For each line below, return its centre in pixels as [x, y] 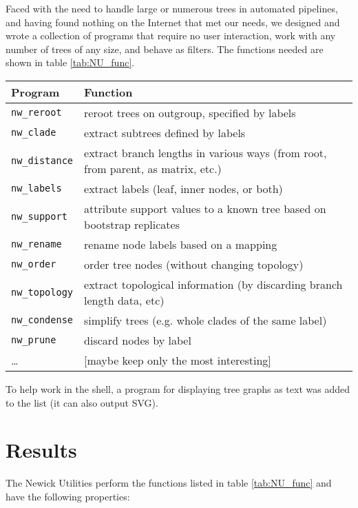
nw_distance [42, 160]
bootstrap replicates [132, 224]
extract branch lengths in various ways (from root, [206, 152]
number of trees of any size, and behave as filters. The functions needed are [165, 49]
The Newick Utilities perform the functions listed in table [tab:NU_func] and [169, 483]
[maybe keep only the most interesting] [178, 360]
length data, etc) [124, 300]
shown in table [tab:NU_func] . [70, 62]
